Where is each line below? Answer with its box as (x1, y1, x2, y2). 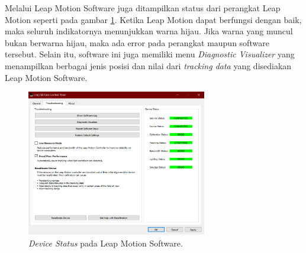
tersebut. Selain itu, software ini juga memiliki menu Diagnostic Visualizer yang (5, 48, 295, 60)
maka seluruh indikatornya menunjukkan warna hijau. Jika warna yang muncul (5, 25, 293, 37)
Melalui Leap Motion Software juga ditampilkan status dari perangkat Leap (5, 2, 281, 14)
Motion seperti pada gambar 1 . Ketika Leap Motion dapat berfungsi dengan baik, (5, 13, 302, 25)
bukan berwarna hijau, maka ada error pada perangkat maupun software (5, 36, 269, 48)
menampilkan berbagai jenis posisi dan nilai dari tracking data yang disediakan (5, 59, 292, 72)
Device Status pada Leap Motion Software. (28, 236, 183, 249)
